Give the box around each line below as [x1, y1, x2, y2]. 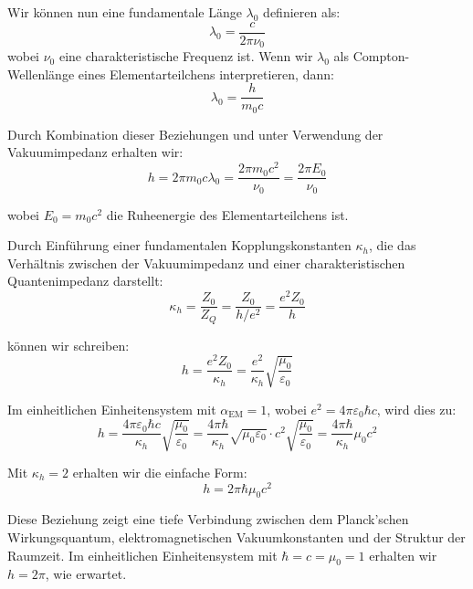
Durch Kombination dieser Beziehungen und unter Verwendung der [7, 124, 384, 143]
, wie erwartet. [45, 564, 127, 584]
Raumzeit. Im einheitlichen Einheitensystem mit [7, 545, 278, 564]
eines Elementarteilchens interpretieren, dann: [78, 64, 334, 83]
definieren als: [263, 3, 341, 21]
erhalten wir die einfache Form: [72, 463, 247, 481]
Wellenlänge [7, 64, 75, 83]
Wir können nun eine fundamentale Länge [7, 3, 242, 21]
